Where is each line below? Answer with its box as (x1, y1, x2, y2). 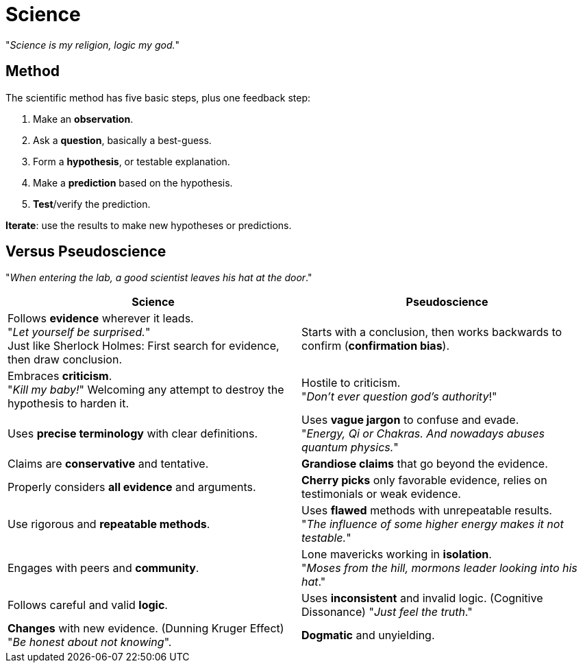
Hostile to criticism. (301, 376, 401, 390)
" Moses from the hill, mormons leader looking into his (301, 561, 578, 575)
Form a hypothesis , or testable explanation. (33, 155, 230, 167)
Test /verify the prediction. (33, 198, 151, 210)
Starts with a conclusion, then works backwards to (301, 325, 562, 339)
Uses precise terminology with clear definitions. (8, 427, 258, 441)
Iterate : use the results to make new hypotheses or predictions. (5, 219, 292, 231)
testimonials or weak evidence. (301, 487, 461, 501)
